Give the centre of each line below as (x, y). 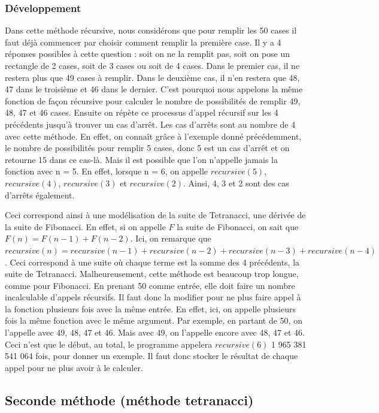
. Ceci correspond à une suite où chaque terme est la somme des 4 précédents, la (152, 262)
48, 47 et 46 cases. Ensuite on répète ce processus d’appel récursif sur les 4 (142, 112)
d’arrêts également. (40, 195)
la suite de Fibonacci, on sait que (238, 226)
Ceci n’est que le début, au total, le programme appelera (109, 344)
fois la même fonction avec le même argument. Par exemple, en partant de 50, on (154, 320)
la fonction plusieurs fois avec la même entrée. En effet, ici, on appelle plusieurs (150, 308)
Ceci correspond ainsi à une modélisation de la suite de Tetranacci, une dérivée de (155, 215)
